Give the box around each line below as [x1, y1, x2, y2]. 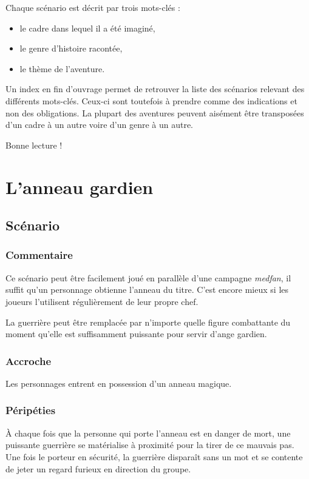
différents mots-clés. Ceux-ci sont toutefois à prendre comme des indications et [5, 94, 297, 107]
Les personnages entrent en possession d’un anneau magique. [5, 377, 232, 389]
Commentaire [5, 247, 73, 263]
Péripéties [5, 403, 56, 418]
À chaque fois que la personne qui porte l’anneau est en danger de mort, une [5, 426, 291, 439]
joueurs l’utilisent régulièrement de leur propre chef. [5, 295, 199, 307]
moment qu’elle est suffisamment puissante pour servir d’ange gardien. [5, 327, 267, 340]
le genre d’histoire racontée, [19, 42, 123, 55]
